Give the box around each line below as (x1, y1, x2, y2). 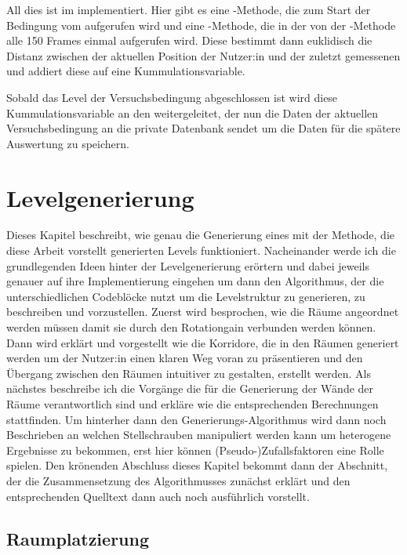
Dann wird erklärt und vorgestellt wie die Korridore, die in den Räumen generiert (6, 334, 399, 350)
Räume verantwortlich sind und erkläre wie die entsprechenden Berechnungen (6, 396, 379, 412)
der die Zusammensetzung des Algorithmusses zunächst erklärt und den (6, 472, 351, 488)
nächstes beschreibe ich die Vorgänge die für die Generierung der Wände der (6, 380, 374, 397)
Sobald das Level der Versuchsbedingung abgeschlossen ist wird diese (6, 89, 338, 105)
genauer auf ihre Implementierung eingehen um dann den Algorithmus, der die (6, 273, 384, 289)
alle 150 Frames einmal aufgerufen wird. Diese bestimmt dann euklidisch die (6, 32, 372, 49)
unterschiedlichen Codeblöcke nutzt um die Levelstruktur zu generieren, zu (6, 288, 365, 304)
